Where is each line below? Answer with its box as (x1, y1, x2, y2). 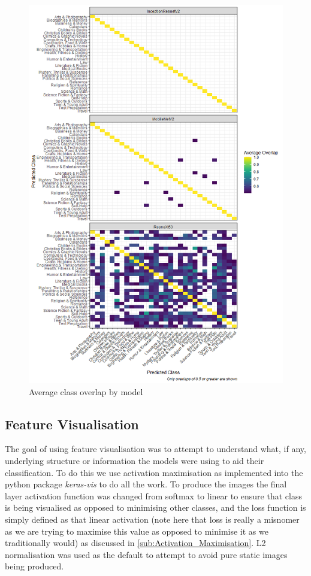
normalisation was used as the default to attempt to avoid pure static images (5, 548, 288, 560)
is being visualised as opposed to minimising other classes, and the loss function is (5, 501, 306, 514)
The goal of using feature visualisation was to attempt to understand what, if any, (5, 442, 306, 455)
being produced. (5, 560, 64, 572)
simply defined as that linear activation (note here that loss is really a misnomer (5, 513, 300, 525)
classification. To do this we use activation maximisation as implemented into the (5, 466, 303, 478)
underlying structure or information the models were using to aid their (5, 454, 264, 466)
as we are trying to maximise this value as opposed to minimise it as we (5, 525, 268, 537)
